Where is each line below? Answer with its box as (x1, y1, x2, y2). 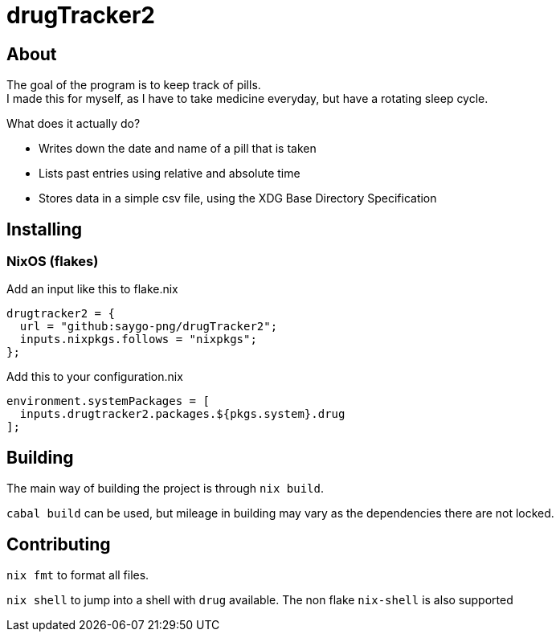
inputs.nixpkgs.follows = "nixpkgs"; (19, 333, 257, 346)
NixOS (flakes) (6, 253, 99, 270)
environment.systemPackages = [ (6, 395, 210, 408)
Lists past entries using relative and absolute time (39, 166, 300, 181)
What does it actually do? (6, 117, 141, 131)
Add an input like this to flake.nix (6, 282, 178, 297)
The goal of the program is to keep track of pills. (6, 78, 261, 92)
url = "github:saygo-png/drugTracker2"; (19, 320, 278, 333)
